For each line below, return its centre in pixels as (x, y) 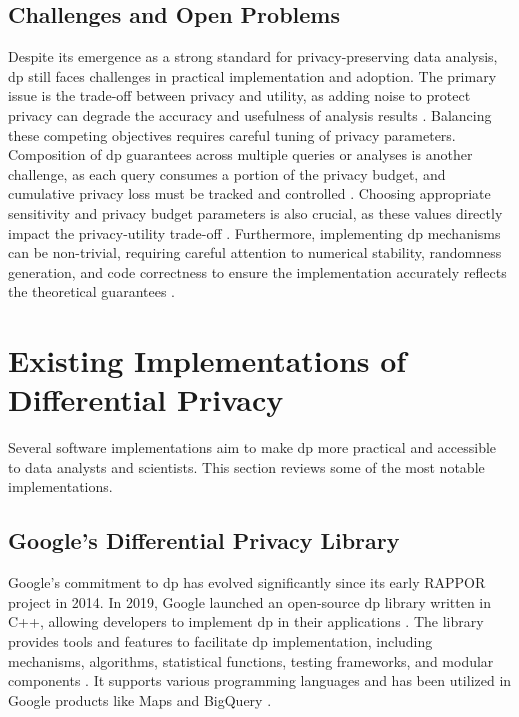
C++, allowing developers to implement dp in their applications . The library (246, 621)
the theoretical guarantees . (91, 291)
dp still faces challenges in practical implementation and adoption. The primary (252, 75)
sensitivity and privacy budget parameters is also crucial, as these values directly (255, 212)
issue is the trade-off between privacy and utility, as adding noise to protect (239, 95)
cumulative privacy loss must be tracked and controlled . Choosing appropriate (249, 193)
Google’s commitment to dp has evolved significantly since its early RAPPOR (247, 582)
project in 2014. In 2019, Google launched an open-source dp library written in (250, 601)
